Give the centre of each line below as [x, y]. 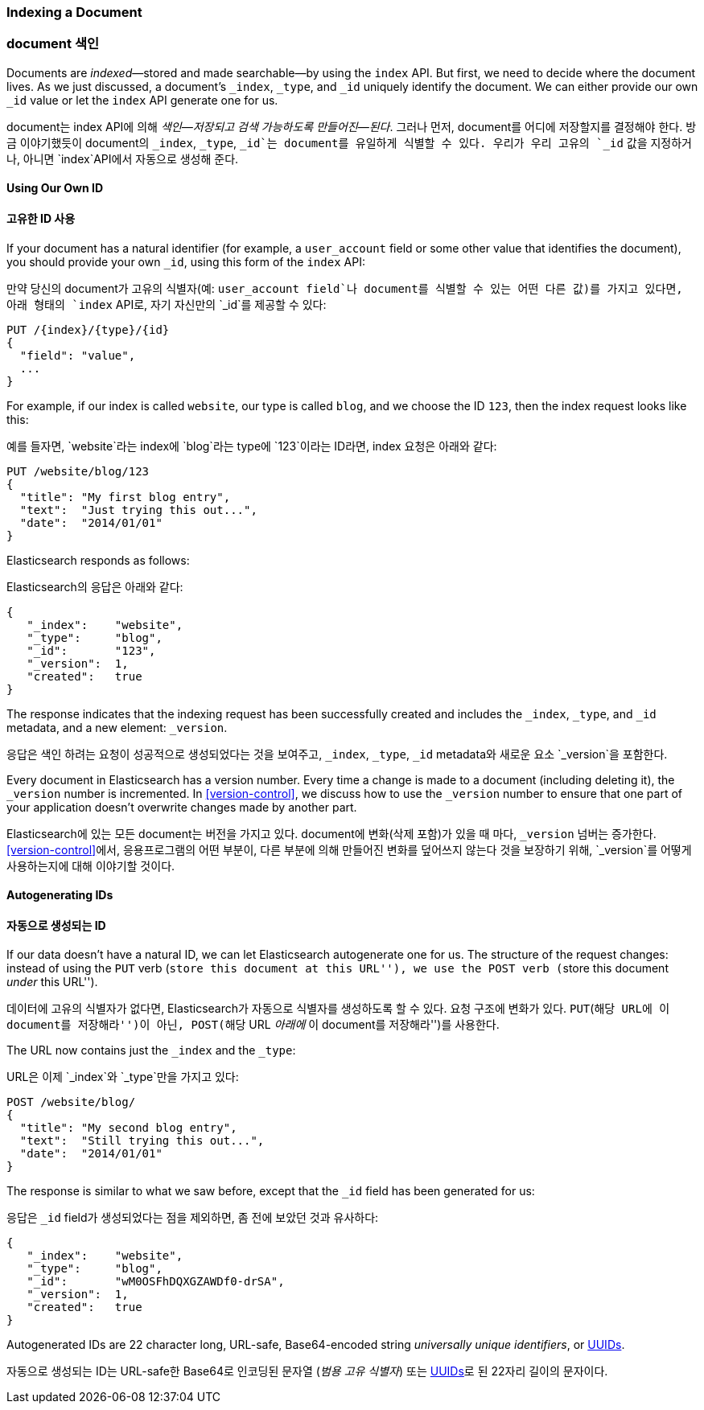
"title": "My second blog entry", [128, 1128]
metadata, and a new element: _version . [117, 727]
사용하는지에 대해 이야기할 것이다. [91, 865]
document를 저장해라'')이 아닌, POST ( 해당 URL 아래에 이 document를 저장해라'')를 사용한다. [253, 1025]
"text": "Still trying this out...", [142, 1141]
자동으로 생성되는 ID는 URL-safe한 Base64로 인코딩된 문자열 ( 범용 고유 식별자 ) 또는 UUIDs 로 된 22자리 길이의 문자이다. [307, 1371]
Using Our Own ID [55, 188]
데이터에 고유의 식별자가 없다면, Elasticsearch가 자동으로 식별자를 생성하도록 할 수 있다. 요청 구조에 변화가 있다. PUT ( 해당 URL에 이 [338, 1009]
